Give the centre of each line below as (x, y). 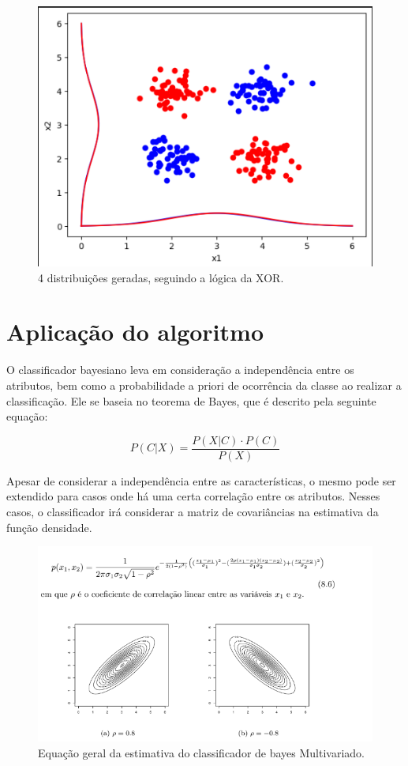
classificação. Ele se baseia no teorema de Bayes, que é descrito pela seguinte (191, 400)
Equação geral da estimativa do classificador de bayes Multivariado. (202, 752)
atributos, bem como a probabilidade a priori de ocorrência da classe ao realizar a (204, 385)
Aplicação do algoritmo (135, 332)
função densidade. (49, 527)
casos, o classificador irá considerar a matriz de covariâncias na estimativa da (193, 511)
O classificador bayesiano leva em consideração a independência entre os (180, 370)
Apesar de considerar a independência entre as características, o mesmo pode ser (201, 480)
